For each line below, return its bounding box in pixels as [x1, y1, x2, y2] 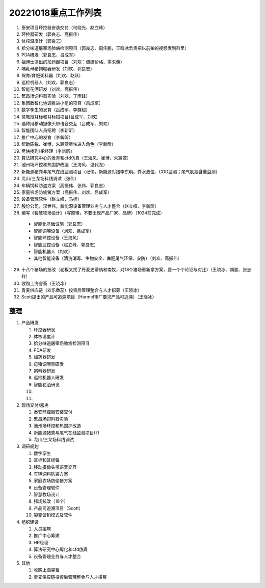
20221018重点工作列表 [9, 7, 102, 18]
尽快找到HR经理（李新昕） [21, 148, 75, 154]
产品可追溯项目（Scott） [33, 505, 83, 511]
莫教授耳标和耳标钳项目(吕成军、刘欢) [21, 113, 98, 120]
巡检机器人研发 [33, 374, 64, 380]
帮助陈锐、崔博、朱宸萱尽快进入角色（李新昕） [21, 141, 116, 147]
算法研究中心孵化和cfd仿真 [33, 546, 88, 552]
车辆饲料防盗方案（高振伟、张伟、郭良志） [21, 182, 107, 188]
